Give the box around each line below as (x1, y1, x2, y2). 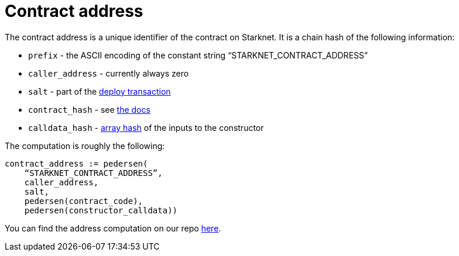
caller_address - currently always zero (28, 68, 189, 78)
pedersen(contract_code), (24, 196, 143, 206)
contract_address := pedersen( (5, 158, 148, 168)
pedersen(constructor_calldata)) (24, 205, 178, 215)
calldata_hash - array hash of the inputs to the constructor (28, 122, 264, 133)
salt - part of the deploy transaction (28, 86, 171, 96)
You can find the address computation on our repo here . (5, 223, 221, 233)
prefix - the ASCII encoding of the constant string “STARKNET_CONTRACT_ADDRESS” (28, 50, 368, 60)
